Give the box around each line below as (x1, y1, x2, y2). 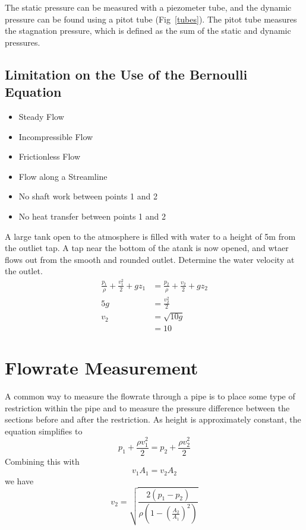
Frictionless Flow (18, 150, 81, 163)
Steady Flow (18, 110, 64, 122)
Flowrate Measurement (5, 356, 198, 380)
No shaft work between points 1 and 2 (18, 190, 157, 202)
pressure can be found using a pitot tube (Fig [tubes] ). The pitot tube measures (5, 12, 297, 25)
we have (5, 474, 34, 487)
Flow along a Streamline (18, 170, 108, 182)
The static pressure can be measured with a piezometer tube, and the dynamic (5, 1, 292, 13)
